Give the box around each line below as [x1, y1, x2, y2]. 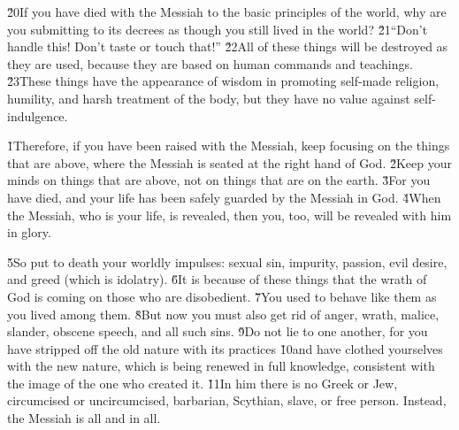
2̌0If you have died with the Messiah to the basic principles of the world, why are [7, 3, 447, 20]
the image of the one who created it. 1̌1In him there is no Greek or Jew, [7, 373, 398, 392]
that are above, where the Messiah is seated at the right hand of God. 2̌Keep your [7, 153, 452, 172]
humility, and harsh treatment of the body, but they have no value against [7, 88, 410, 107]
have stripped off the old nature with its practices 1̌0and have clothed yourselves [7, 339, 443, 357]
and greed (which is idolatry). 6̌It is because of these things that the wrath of [7, 270, 427, 288]
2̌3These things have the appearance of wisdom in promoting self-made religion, [7, 72, 440, 90]
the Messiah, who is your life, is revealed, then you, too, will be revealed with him [7, 205, 452, 224]
